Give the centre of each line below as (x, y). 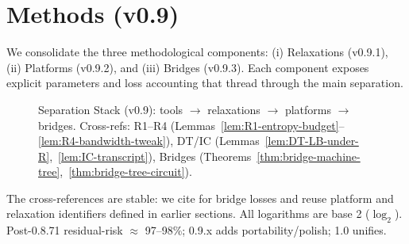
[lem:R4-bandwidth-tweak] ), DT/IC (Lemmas (149, 141)
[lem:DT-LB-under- (312, 141)
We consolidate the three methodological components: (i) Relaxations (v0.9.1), (197, 52)
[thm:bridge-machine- (309, 156)
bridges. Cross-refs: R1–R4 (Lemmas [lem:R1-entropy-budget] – (191, 125)
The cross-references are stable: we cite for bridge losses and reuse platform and (200, 198)
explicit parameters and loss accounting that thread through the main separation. (205, 83)
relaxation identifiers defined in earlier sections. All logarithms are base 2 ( (188, 213)
